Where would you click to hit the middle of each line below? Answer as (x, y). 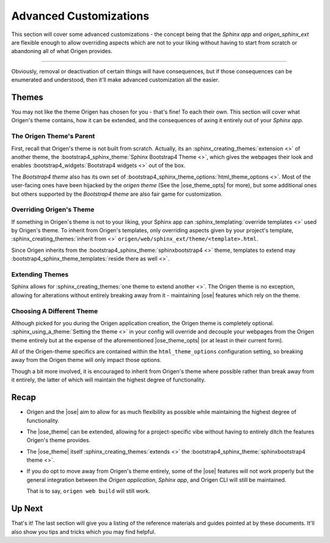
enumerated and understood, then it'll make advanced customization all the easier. (115, 80)
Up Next (27, 508)
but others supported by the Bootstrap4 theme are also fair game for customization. (117, 194)
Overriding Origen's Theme (53, 210)
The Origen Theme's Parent (53, 136)
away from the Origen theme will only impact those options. (86, 360)
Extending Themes (40, 274)
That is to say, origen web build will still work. (88, 491)
